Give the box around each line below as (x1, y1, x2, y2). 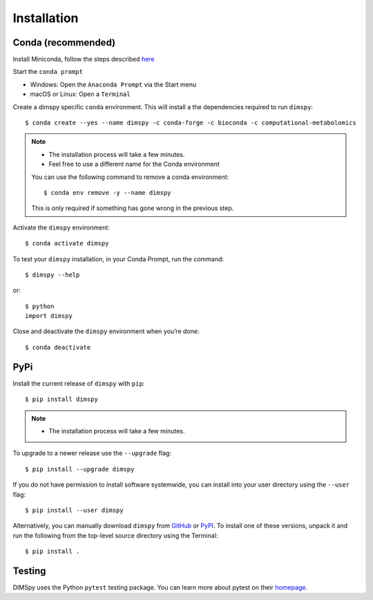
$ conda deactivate (25, 343, 91, 351)
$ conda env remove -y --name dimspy (44, 189, 172, 196)
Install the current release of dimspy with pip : (12, 379, 145, 387)
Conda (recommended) (12, 37, 116, 48)
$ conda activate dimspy (25, 239, 109, 247)
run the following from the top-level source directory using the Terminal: (12, 531, 218, 539)
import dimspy (25, 312, 73, 320)
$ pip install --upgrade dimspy (25, 465, 135, 473)
